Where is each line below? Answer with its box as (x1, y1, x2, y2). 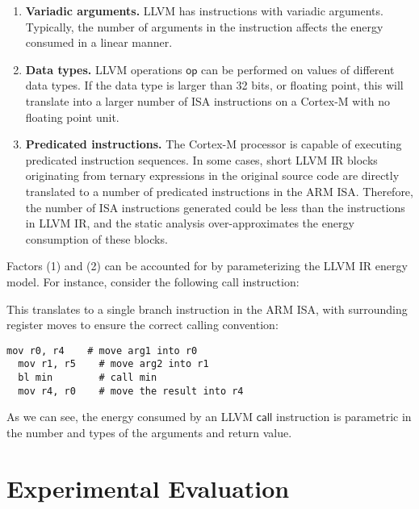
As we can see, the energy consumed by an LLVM (6, 408, 253, 425)
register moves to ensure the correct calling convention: (6, 316, 279, 333)
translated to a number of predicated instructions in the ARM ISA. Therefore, (25, 182, 413, 199)
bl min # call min (18, 372, 157, 383)
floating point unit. (25, 108, 119, 125)
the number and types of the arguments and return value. (6, 423, 292, 440)
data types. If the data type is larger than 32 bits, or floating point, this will (25, 77, 404, 94)
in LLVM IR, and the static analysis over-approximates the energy (25, 215, 354, 232)
